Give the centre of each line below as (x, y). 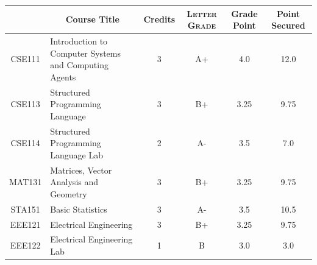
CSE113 (25, 104)
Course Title (92, 19)
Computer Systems (85, 53)
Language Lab (77, 154)
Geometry (69, 193)
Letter (202, 13)
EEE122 (25, 245)
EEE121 (25, 224)
